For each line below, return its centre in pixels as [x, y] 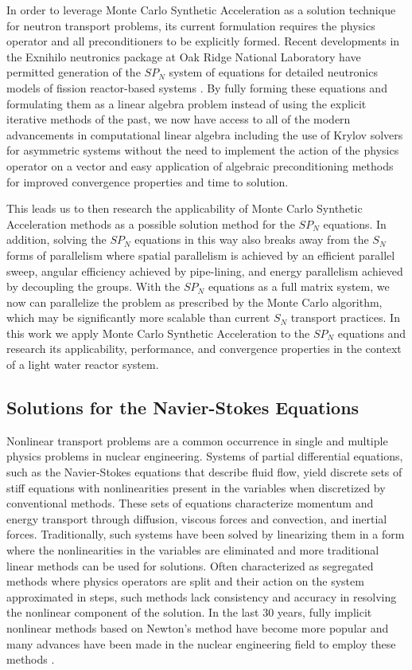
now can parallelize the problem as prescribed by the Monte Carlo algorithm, [194, 302]
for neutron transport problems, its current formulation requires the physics [191, 25]
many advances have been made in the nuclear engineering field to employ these [201, 643]
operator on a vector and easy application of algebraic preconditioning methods [200, 165]
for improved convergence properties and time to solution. [148, 181]
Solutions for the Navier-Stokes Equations [183, 407]
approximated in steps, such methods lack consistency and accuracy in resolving [202, 596]
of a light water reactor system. [83, 364]
